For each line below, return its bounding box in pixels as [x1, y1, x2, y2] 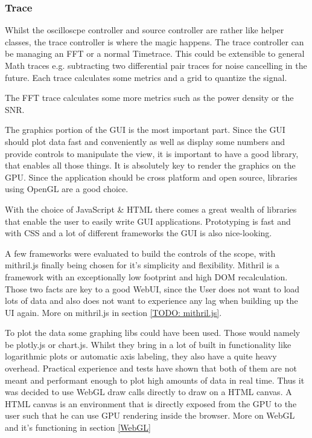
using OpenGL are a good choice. [5, 182, 129, 195]
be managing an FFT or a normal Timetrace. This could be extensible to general [5, 47, 305, 60]
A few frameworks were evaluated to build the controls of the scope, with [5, 246, 276, 259]
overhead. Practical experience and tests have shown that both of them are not [5, 362, 297, 375]
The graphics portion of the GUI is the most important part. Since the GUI [5, 123, 285, 136]
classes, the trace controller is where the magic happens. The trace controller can [5, 35, 304, 48]
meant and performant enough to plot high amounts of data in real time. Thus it [5, 373, 305, 386]
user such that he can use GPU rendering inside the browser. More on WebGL [5, 409, 295, 422]
